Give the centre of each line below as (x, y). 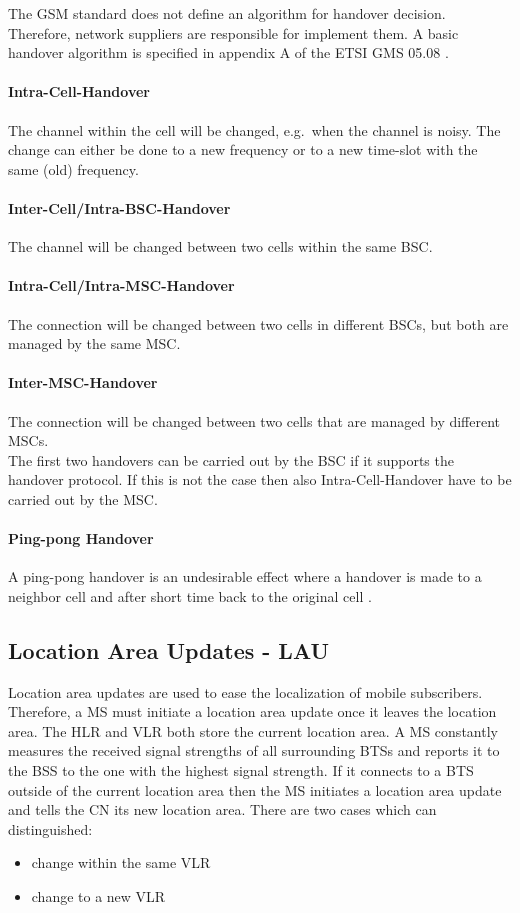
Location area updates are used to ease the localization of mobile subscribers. (245, 691)
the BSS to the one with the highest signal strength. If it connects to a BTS (241, 770)
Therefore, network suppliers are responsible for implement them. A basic (233, 32)
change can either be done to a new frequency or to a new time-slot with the (243, 149)
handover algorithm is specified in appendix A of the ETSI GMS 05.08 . (228, 52)
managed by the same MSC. (94, 343)
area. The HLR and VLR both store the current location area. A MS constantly (253, 730)
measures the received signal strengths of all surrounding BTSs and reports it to (254, 750)
